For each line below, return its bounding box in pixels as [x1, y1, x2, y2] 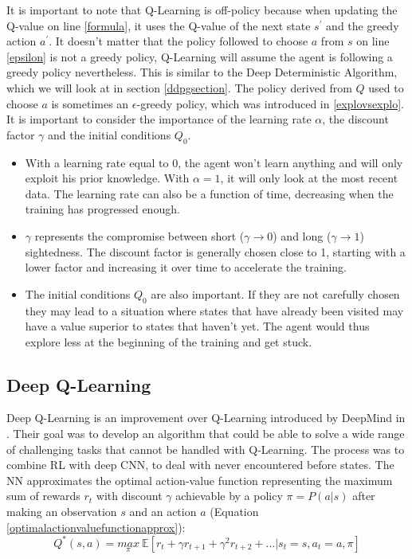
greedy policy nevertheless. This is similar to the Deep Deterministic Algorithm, [6, 64, 398, 80]
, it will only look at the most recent [220, 170, 398, 186]
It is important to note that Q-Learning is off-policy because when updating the [6, 2, 398, 18]
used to [368, 79, 404, 96]
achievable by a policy [175, 487, 283, 504]
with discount [96, 487, 163, 504]
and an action [129, 503, 197, 520]
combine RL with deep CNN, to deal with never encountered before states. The [6, 456, 394, 473]
